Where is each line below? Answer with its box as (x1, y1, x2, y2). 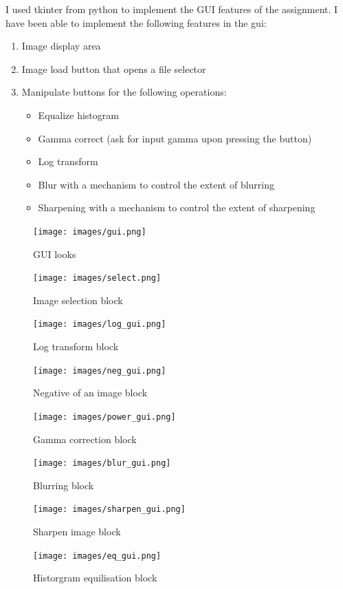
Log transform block (33, 339, 119, 354)
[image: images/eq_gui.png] (33, 550, 162, 561)
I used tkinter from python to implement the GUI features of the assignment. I (5, 2, 338, 16)
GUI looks (33, 246, 76, 261)
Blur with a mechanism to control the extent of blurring (38, 177, 275, 191)
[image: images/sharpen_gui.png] (33, 504, 186, 515)
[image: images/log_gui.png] (33, 319, 166, 330)
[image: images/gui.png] (33, 226, 146, 237)
